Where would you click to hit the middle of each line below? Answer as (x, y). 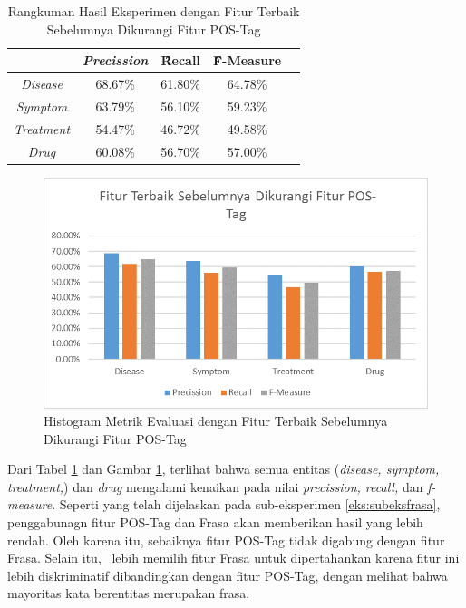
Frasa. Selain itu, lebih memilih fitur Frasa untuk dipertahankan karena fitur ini (233, 558)
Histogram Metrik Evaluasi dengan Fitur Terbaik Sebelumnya (216, 421)
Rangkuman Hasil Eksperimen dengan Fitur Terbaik (154, 11)
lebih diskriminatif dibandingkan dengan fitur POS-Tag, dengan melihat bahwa (228, 575)
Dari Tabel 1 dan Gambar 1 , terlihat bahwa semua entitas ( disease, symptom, (223, 469)
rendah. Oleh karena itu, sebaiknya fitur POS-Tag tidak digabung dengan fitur (226, 540)
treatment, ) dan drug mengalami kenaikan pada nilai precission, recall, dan (215, 486)
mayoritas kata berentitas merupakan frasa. (129, 593)
